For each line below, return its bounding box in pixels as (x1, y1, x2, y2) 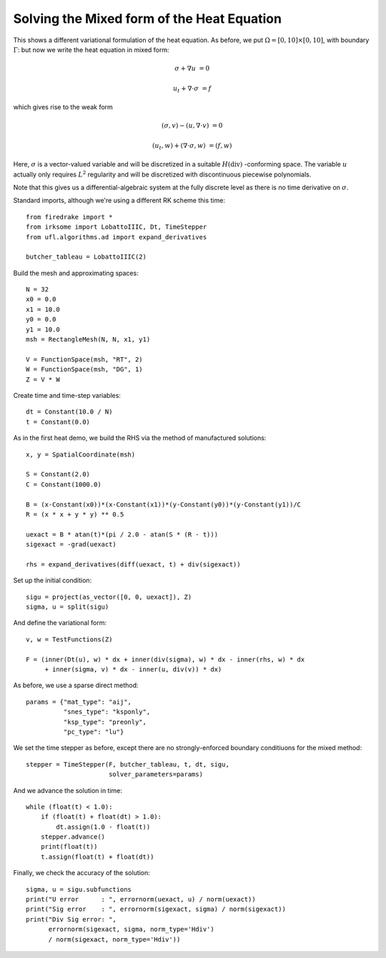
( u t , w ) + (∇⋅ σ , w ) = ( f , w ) (152, 141, 232, 151)
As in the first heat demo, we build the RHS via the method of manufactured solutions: (13, 434, 267, 442)
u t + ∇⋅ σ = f (172, 84, 212, 94)
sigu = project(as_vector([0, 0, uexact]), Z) (26, 593, 192, 601)
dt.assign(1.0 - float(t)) (56, 822, 151, 831)
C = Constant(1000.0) (26, 480, 102, 489)
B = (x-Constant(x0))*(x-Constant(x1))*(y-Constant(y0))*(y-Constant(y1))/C (26, 500, 302, 509)
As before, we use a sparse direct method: (13, 681, 139, 689)
